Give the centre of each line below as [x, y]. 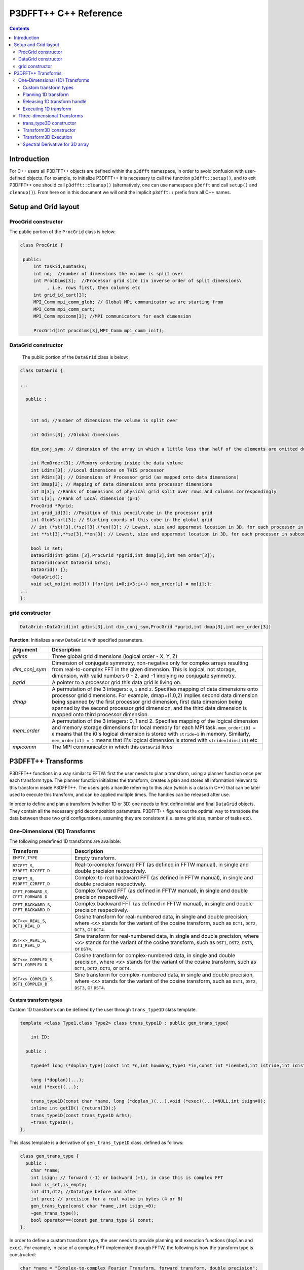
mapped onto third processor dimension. [101, 715]
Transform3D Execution [48, 137]
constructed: [23, 1255]
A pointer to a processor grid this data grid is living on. [117, 682]
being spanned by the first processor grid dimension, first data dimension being [147, 702]
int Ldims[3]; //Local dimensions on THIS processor [98, 470]
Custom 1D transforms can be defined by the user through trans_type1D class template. [103, 1009]
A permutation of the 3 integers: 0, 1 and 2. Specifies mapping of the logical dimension [155, 721]
